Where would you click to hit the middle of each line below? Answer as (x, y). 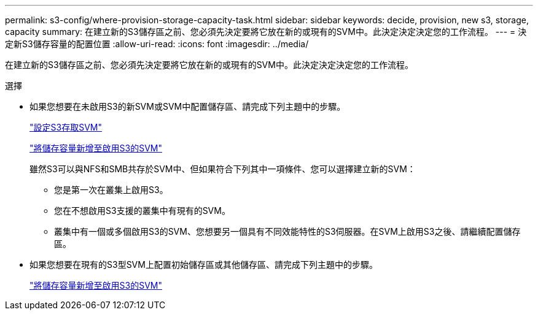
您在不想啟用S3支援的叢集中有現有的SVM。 (142, 211)
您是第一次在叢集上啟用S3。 (111, 190)
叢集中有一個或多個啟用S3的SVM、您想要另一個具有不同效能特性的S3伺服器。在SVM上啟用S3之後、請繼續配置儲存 (287, 231)
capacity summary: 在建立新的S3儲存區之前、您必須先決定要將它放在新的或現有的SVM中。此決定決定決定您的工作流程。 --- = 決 (266, 32)
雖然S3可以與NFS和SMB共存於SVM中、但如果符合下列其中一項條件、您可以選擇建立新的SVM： (223, 169)
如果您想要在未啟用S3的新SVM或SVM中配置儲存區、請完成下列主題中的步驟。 (188, 106)
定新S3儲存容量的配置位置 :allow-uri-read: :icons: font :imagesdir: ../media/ (157, 44)
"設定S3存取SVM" (66, 127)
